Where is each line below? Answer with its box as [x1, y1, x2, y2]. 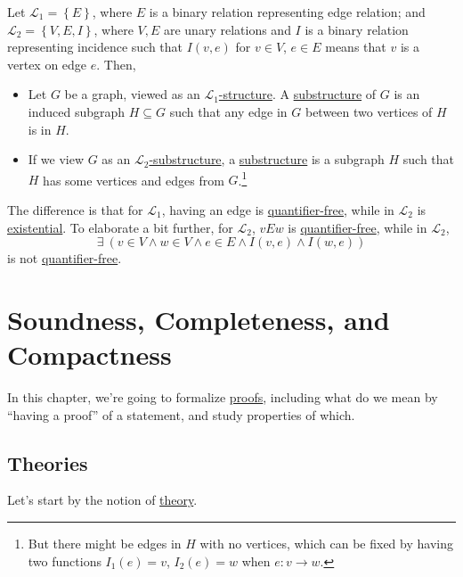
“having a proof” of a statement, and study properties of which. [7, 405, 355, 424]
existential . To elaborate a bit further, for [7, 218, 233, 236]
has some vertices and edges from [43, 170, 224, 189]
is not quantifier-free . [7, 249, 122, 268]
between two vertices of [305, 102, 433, 120]
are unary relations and [163, 20, 291, 38]
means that [325, 37, 386, 56]
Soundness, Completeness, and [7, 301, 390, 337]
